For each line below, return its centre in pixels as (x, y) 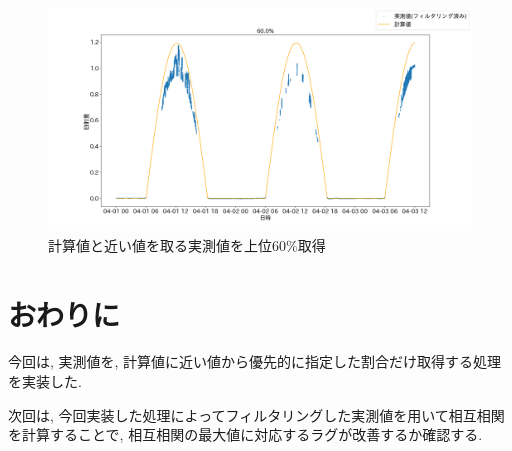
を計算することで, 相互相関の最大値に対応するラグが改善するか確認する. (245, 434)
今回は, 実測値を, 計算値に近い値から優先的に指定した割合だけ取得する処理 (255, 361)
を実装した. (45, 381)
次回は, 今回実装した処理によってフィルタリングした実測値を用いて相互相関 (256, 414)
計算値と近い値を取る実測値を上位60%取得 (187, 244)
